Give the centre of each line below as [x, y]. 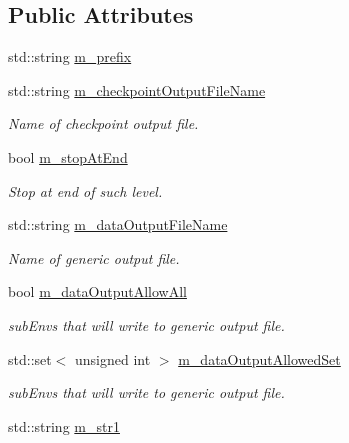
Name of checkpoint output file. [103, 123]
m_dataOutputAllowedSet [259, 358]
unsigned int [113, 358]
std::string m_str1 [64, 425]
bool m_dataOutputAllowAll [97, 291]
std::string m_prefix [70, 56]
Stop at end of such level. [85, 190]
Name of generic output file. [94, 257]
